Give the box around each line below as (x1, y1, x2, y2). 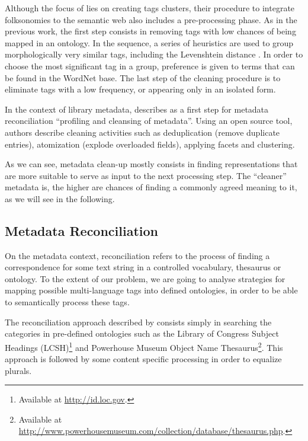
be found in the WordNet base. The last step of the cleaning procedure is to (5, 71, 281, 84)
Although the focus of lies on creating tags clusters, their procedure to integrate (5, 2, 295, 14)
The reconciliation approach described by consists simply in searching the (5, 315, 272, 328)
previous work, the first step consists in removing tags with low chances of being (5, 25, 296, 37)
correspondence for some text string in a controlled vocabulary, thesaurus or (5, 261, 281, 273)
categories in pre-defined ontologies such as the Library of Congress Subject (5, 327, 279, 340)
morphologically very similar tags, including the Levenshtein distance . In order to (5, 48, 303, 60)
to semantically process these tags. (5, 296, 130, 308)
